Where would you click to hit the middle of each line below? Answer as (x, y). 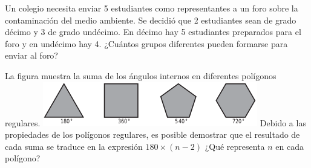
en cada (290, 146)
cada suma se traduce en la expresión (74, 146)
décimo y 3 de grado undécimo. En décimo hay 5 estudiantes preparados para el (153, 32)
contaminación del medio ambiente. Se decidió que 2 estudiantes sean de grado (151, 20)
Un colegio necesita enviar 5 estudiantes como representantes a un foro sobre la (152, 8)
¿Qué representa (235, 146)
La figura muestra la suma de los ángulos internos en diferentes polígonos (141, 75)
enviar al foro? (31, 55)
